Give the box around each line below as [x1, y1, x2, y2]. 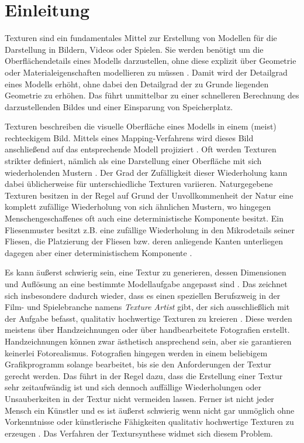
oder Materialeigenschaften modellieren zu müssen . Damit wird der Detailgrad [5, 66, 288, 78]
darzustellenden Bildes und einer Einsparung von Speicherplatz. [5, 100, 233, 113]
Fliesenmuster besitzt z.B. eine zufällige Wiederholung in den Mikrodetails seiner [5, 223, 295, 236]
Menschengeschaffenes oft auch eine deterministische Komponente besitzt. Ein [5, 212, 284, 224]
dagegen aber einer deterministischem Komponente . [5, 246, 192, 258]
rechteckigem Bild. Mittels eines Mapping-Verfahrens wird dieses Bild [5, 131, 254, 144]
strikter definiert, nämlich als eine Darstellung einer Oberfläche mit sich [5, 155, 262, 167]
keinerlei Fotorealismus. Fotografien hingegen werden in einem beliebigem [5, 346, 268, 359]
